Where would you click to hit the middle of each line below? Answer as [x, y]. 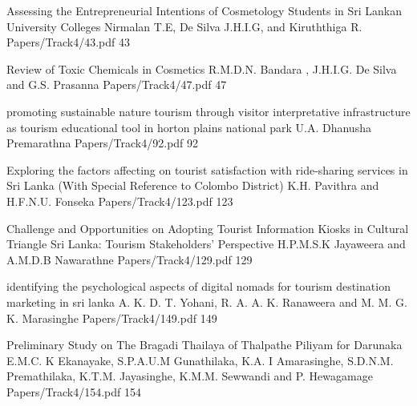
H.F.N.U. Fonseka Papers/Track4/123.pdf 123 [120, 201]
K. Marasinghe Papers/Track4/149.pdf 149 [112, 318]
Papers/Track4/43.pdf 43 [68, 42]
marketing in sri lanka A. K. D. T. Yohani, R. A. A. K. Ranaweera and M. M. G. [207, 301]
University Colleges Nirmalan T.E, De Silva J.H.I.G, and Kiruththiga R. [184, 26]
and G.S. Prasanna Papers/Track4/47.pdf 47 [117, 84]
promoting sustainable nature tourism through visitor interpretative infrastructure [208, 111]
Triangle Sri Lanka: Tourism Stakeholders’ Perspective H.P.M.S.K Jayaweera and [206, 244]
